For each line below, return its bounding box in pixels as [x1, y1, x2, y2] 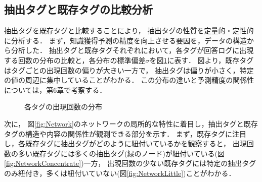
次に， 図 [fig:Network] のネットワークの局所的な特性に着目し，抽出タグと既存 [4, 118, 258, 129]
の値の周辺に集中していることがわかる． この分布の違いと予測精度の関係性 [4, 75, 254, 85]
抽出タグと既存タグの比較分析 [4, 2, 153, 17]
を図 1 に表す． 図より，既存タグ [149, 54, 254, 65]
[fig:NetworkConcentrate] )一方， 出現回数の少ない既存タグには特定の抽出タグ [4, 158, 256, 168]
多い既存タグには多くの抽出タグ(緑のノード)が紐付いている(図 [18, 148, 225, 158]
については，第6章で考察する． [4, 84, 107, 95]
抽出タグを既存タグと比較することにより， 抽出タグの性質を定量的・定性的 [4, 25, 254, 36]
